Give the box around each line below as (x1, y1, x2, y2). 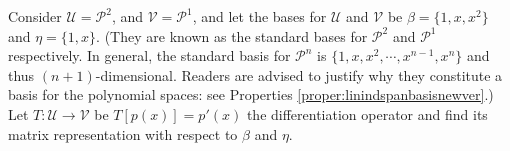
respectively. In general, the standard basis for (8, 45, 291, 66)
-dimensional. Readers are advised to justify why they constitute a (95, 64, 503, 85)
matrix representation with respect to (8, 123, 238, 144)
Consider (8, 6, 62, 26)
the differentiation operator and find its (246, 103, 488, 124)
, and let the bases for (192, 6, 327, 26)
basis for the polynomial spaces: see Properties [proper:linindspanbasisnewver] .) (8, 84, 494, 105)
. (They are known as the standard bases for (96, 25, 368, 46)
